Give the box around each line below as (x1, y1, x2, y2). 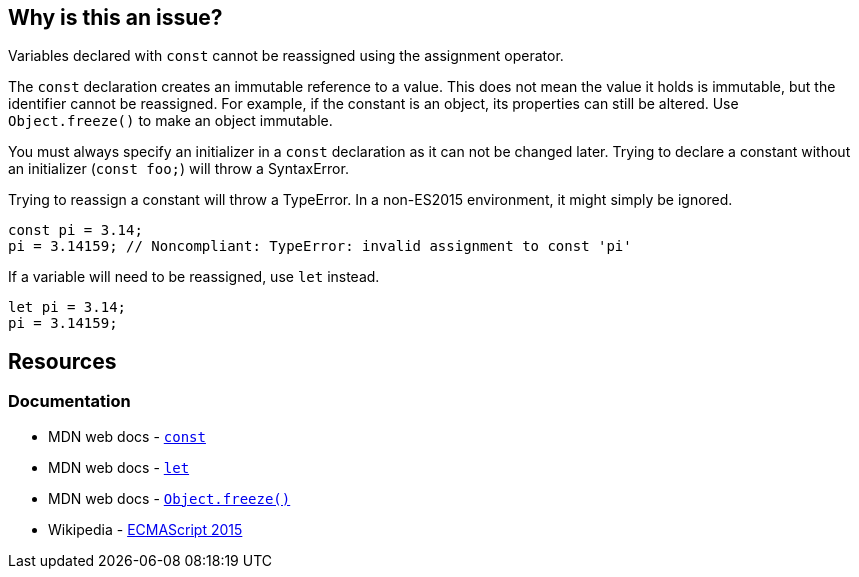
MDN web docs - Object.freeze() (48, 489, 291, 507)
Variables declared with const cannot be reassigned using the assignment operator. (8, 47, 564, 65)
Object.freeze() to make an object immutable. (8, 112, 333, 130)
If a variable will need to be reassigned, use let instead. (8, 268, 380, 286)
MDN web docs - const (48, 427, 206, 445)
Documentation (8, 391, 131, 412)
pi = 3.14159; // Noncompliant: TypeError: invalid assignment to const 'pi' (8, 238, 632, 255)
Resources (8, 348, 117, 374)
